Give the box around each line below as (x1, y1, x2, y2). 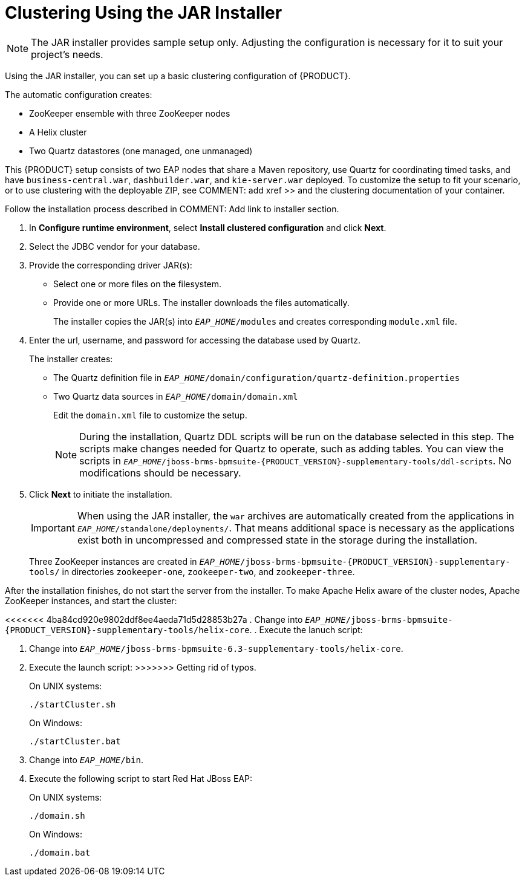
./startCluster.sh (29, 699, 116, 709)
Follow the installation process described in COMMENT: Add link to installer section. (5, 203, 339, 214)
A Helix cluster (29, 126, 87, 137)
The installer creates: (29, 353, 113, 364)
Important (31, 521, 75, 534)
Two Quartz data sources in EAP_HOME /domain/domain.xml (53, 391, 298, 401)
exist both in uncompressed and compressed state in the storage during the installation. (77, 533, 478, 546)
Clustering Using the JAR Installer (5, 2, 282, 23)
